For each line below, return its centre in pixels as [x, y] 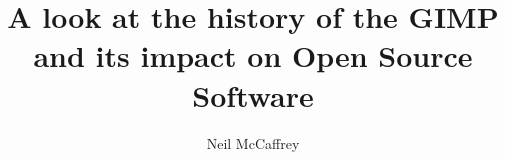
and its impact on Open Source [253, 55]
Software [253, 94]
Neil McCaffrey [253, 142]
